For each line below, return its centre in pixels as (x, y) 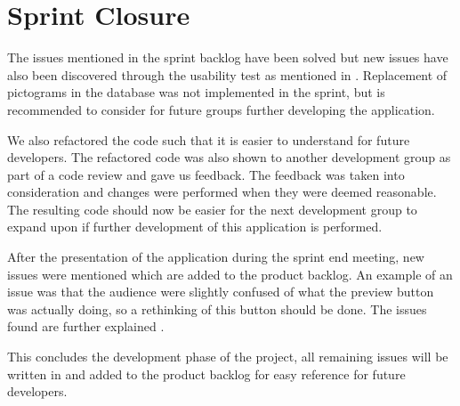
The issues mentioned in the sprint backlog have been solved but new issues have (228, 57)
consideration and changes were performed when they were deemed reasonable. (222, 192)
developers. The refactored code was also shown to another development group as (229, 157)
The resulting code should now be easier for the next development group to (212, 209)
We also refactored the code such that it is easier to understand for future (209, 139)
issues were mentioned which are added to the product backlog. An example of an (230, 274)
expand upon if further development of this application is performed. (195, 227)
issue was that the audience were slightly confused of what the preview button (221, 292)
